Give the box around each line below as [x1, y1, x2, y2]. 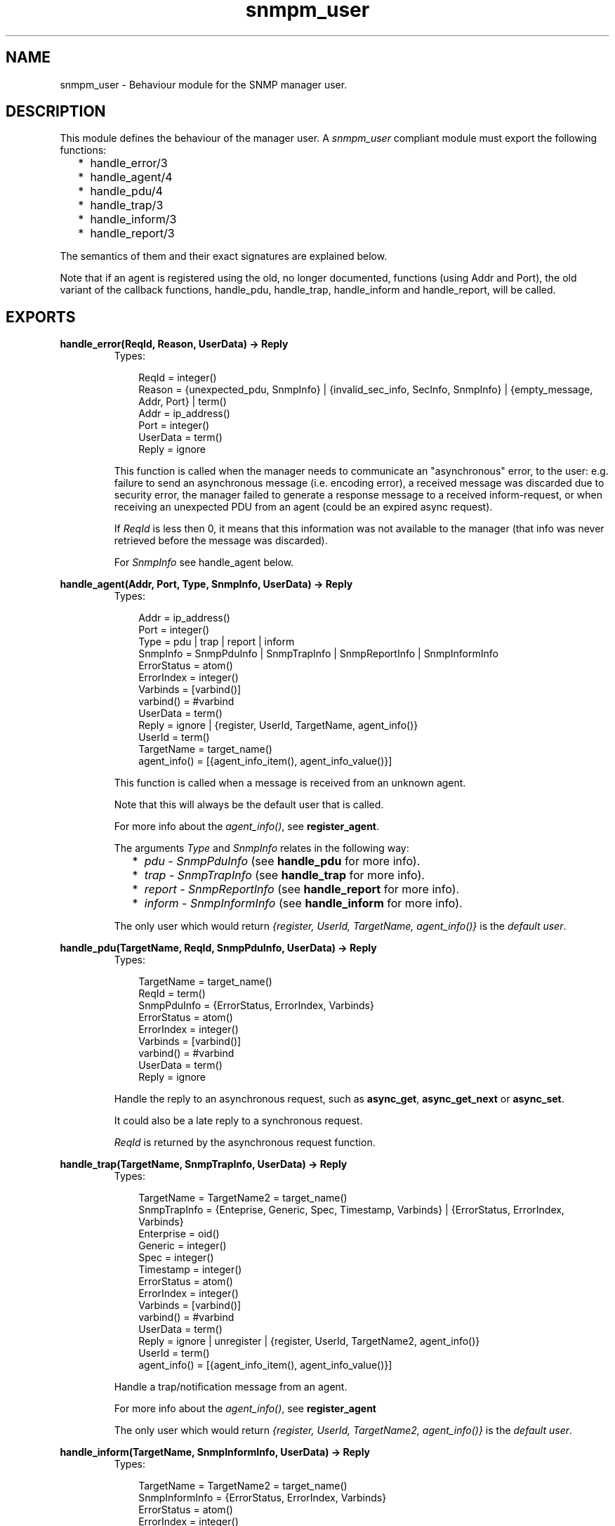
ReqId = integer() [138, 371, 217, 384]
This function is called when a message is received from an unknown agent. [114, 777, 466, 789]
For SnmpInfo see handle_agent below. [114, 556, 294, 569]
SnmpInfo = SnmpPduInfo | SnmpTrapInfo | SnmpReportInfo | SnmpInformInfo [138, 647, 498, 660]
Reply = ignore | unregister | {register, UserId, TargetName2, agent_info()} [138, 1335, 480, 1348]
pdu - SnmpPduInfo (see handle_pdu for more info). [144, 854, 421, 869]
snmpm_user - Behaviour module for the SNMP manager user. [60, 78, 348, 91]
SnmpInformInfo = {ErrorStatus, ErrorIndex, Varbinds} [138, 1492, 387, 1504]
